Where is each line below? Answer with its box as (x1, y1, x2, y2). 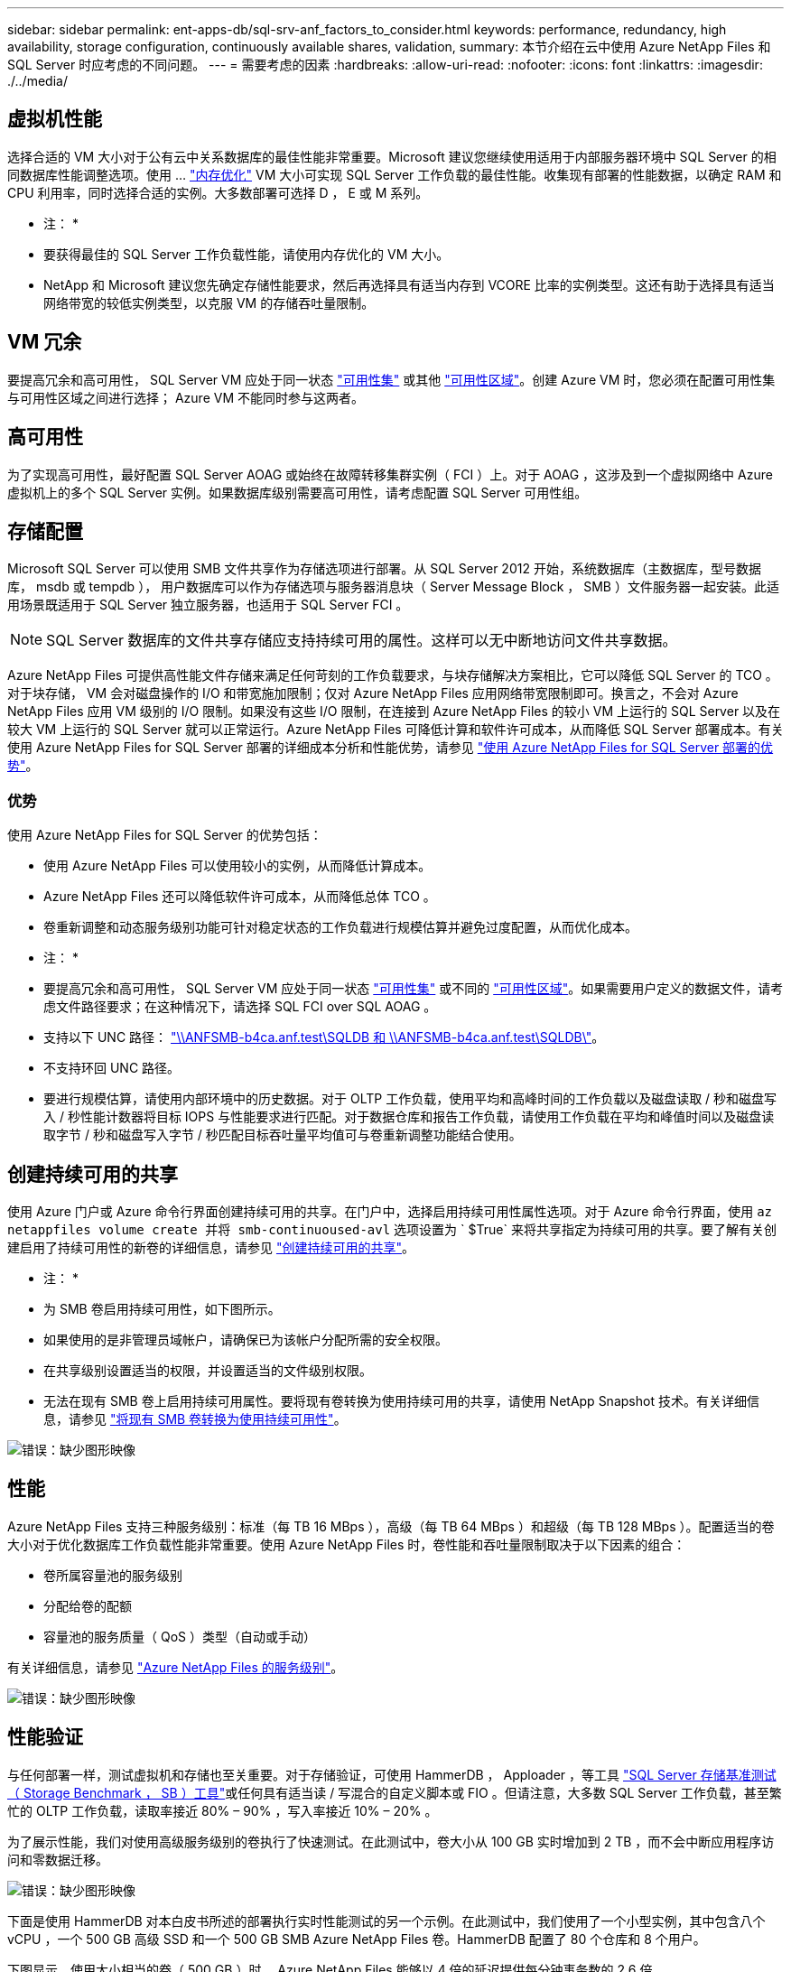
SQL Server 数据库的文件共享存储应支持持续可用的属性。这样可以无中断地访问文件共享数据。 (46, 631, 677, 650)
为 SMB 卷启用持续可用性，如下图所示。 (43, 1300, 281, 1316)
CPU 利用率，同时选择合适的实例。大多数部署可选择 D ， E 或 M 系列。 (7, 184, 429, 200)
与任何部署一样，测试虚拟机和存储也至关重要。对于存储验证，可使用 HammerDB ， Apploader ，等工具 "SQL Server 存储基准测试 (7, 1766, 777, 1782)
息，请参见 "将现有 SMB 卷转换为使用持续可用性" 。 (43, 1410, 347, 1427)
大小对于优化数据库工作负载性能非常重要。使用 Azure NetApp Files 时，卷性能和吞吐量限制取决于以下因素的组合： (7, 1536, 686, 1552)
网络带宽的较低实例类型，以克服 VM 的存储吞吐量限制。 (43, 294, 375, 311)
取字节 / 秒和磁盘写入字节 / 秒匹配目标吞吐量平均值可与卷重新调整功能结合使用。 (43, 1127, 522, 1143)
